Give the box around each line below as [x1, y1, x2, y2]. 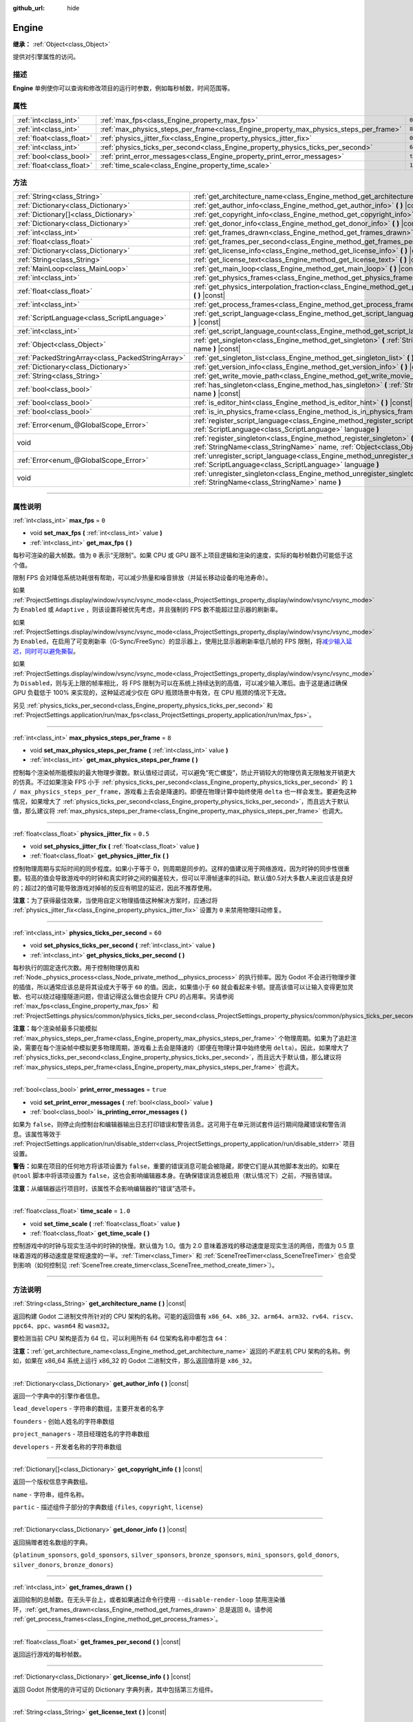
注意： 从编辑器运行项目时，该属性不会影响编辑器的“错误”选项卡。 [12, 1184, 200, 1192]
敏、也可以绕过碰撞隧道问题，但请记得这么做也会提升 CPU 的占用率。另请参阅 [12, 993, 234, 1001]
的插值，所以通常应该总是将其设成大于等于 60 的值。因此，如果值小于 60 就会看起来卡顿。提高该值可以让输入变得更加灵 [12, 982, 354, 991]
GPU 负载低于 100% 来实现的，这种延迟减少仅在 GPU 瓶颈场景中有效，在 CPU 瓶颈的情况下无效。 [12, 689, 290, 697]
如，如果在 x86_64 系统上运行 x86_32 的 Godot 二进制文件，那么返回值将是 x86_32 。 [12, 1357, 256, 1365]
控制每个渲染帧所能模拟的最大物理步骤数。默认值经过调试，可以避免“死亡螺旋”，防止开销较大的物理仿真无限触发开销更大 [12, 768, 356, 776]
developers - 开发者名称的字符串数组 [12, 1442, 122, 1451]
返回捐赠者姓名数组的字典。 [12, 1538, 92, 1546]
